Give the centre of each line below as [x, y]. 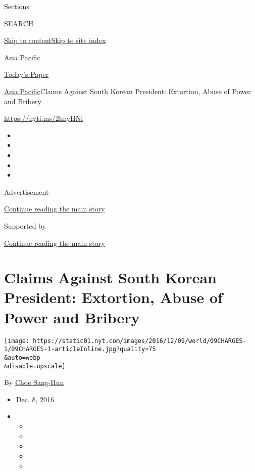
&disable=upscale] [35, 366]
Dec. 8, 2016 [35, 399]
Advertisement [27, 191]
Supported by [25, 225]
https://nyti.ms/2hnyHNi [44, 118]
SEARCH [19, 23]
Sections [17, 6]
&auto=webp [22, 357]
